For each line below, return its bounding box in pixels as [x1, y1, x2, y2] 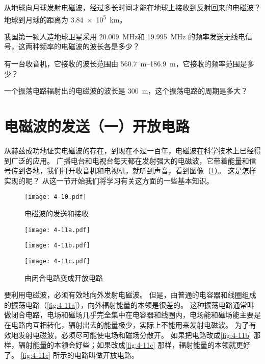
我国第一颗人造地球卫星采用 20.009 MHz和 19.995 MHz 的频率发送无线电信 [4, 31, 252, 41]
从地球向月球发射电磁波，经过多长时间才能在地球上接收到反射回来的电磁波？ [4, 2, 261, 12]
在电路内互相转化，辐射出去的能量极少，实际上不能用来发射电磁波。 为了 [4, 319, 249, 330]
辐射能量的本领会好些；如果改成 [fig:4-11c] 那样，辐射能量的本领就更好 [18, 339, 251, 350]
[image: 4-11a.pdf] [24, 226, 90, 234]
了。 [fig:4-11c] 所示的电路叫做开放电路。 [4, 349, 139, 360]
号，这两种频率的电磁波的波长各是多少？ [4, 41, 140, 52]
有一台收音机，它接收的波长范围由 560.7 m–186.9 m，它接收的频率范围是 [4, 58, 247, 69]
